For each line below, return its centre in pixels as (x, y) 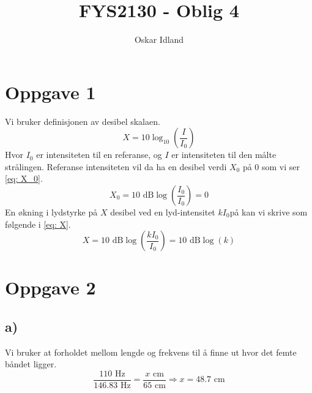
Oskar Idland (159, 39)
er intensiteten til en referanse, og (99, 155)
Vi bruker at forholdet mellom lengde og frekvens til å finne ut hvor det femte (151, 352)
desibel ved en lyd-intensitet (163, 212)
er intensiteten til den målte (224, 155)
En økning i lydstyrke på (51, 212)
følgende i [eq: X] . (38, 224)
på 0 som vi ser (271, 166)
